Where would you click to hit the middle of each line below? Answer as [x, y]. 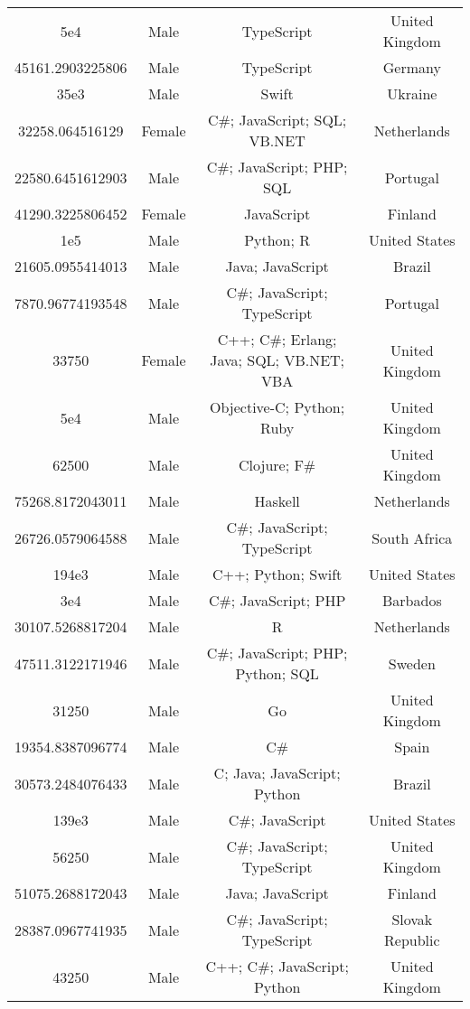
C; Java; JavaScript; [277, 773]
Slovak [412, 919]
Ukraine [412, 93]
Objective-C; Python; [277, 407]
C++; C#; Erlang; [277, 339]
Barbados [412, 600]
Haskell [277, 501]
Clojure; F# [277, 464]
